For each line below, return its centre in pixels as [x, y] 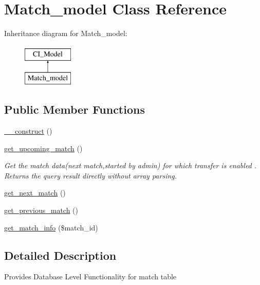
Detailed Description [60, 255]
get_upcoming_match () [43, 148]
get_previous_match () [41, 210]
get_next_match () [35, 193]
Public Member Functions [75, 109]
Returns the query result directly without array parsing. [91, 175]
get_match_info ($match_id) [51, 227]
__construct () [28, 131]
